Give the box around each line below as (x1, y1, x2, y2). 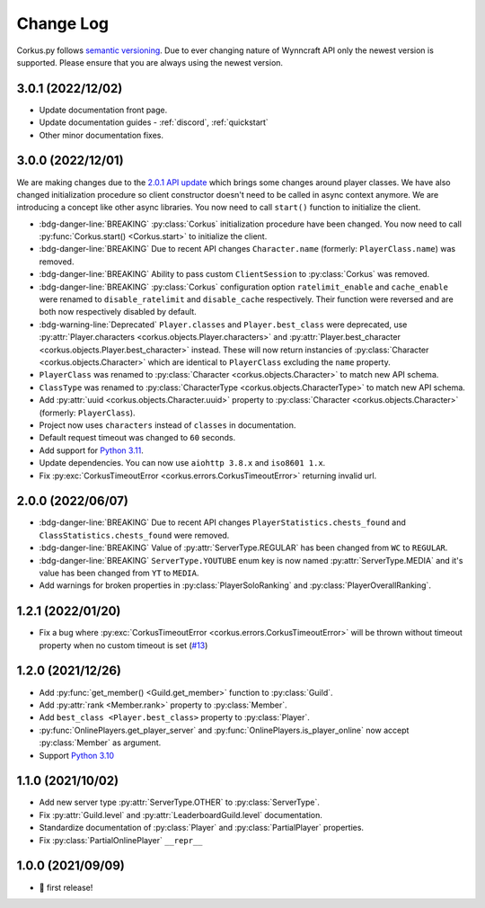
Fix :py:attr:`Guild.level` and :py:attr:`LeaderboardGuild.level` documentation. (39, 809, 323, 820)
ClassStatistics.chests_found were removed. (39, 530, 230, 540)
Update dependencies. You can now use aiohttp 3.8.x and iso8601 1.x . (39, 458, 326, 468)
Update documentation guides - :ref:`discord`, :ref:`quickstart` (39, 117, 269, 128)
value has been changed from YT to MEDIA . (39, 567, 199, 578)
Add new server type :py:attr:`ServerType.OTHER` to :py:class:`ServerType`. (39, 797, 321, 808)
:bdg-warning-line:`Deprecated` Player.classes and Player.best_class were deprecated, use (39, 319, 408, 330)
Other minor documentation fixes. (39, 129, 163, 140)
